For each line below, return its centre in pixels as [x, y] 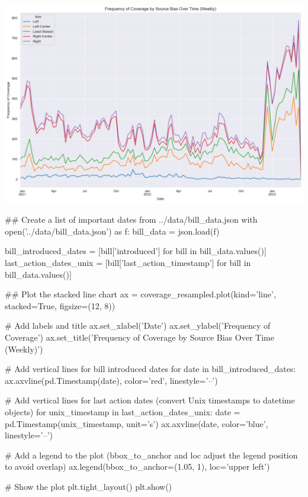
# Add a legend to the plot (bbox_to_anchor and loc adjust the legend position [151, 455]
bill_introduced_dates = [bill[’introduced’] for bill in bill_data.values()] [136, 251]
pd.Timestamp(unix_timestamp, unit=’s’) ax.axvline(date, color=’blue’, [137, 423]
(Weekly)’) [24, 349]
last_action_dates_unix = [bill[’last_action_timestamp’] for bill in [128, 263]
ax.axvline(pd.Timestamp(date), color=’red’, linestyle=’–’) [111, 380]
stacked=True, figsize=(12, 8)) [60, 305]
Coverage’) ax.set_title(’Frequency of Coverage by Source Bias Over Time [139, 337]
